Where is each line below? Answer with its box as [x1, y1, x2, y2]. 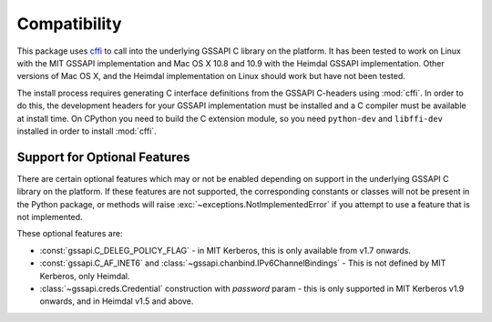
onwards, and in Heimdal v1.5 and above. [39, 296, 194, 307]
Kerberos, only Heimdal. [39, 270, 131, 281]
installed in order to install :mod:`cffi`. [16, 126, 157, 136]
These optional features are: [16, 228, 123, 239]
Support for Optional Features [16, 149, 190, 165]
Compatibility [16, 14, 122, 34]
